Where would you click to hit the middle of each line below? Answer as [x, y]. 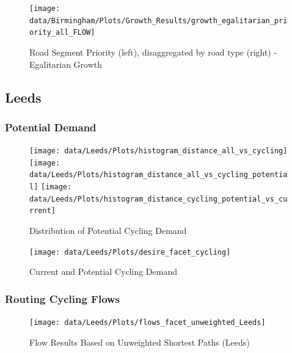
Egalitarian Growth [66, 64]
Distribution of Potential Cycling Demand [108, 231]
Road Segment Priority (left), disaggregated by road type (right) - [153, 52]
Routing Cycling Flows [63, 298]
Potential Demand [51, 127]
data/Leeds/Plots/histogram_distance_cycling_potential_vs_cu [159, 199]
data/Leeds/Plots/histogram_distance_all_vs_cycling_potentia [159, 175]
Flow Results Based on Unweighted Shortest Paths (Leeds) [140, 342]
